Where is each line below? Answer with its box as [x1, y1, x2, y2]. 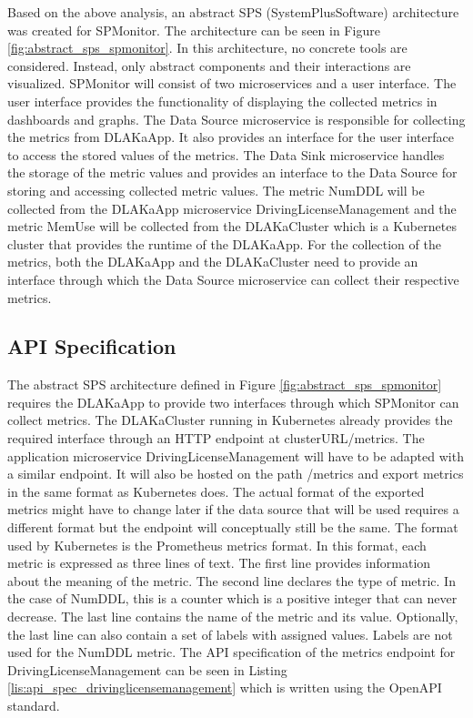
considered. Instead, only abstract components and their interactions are [7, 56, 411, 75]
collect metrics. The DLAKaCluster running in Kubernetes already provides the [7, 410, 453, 430]
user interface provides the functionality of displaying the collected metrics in [7, 91, 438, 110]
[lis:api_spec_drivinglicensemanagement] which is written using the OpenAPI [7, 678, 442, 697]
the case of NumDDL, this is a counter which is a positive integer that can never [7, 589, 458, 608]
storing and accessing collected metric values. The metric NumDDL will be [7, 180, 425, 199]
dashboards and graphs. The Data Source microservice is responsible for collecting [7, 109, 466, 128]
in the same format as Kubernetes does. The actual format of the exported [7, 481, 425, 501]
